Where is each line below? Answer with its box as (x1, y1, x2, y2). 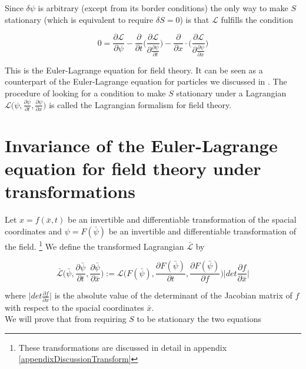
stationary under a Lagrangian (176, 86, 287, 99)
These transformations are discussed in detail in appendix (18, 341, 227, 353)
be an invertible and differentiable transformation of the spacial (68, 213, 297, 226)
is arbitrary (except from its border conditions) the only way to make (38, 2, 288, 14)
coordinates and (5, 224, 62, 237)
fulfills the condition (221, 13, 294, 25)
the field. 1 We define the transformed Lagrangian (5, 238, 184, 252)
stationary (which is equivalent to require (5, 13, 154, 25)
